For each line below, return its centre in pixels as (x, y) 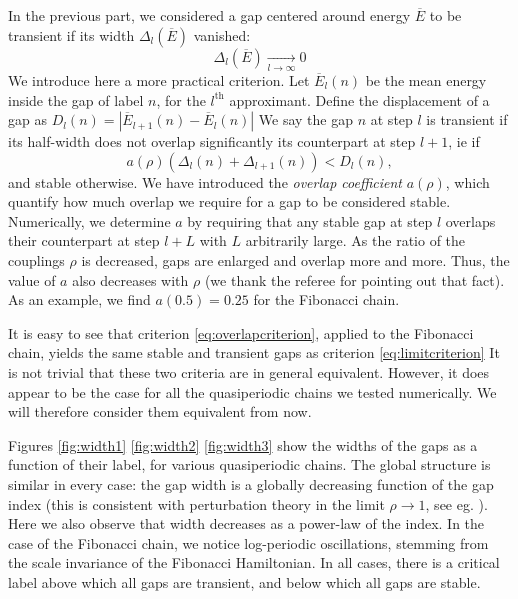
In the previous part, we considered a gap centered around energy (209, 15)
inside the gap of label (76, 99)
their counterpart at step (84, 240)
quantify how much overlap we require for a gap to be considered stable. (229, 201)
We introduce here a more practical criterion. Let (159, 79)
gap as (27, 119)
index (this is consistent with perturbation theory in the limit (196, 503)
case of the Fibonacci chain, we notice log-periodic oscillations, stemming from (248, 542)
